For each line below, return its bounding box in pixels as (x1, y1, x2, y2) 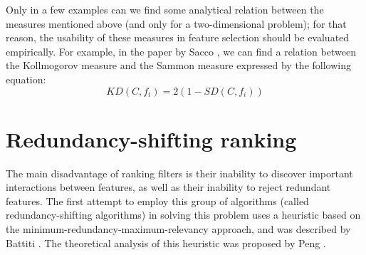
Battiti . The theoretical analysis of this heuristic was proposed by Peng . (6, 235, 326, 250)
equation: (6, 71, 46, 86)
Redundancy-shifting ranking (6, 124, 297, 153)
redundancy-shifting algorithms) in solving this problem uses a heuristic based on (6, 207, 361, 222)
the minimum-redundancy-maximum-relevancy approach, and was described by (6, 222, 351, 236)
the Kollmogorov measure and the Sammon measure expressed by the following (6, 58, 351, 73)
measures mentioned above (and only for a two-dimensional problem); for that (6, 16, 347, 31)
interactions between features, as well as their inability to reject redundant (6, 179, 331, 194)
